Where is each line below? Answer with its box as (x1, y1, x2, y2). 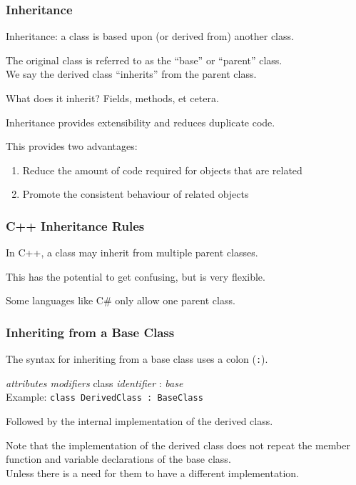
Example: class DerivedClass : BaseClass (6, 389, 203, 404)
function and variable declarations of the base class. (6, 451, 231, 466)
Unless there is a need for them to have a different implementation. (6, 465, 299, 480)
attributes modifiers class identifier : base (6, 375, 183, 390)
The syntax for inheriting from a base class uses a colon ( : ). (6, 351, 268, 366)
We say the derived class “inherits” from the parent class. (6, 66, 257, 81)
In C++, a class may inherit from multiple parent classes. (6, 245, 258, 260)
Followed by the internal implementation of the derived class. (6, 414, 273, 429)
